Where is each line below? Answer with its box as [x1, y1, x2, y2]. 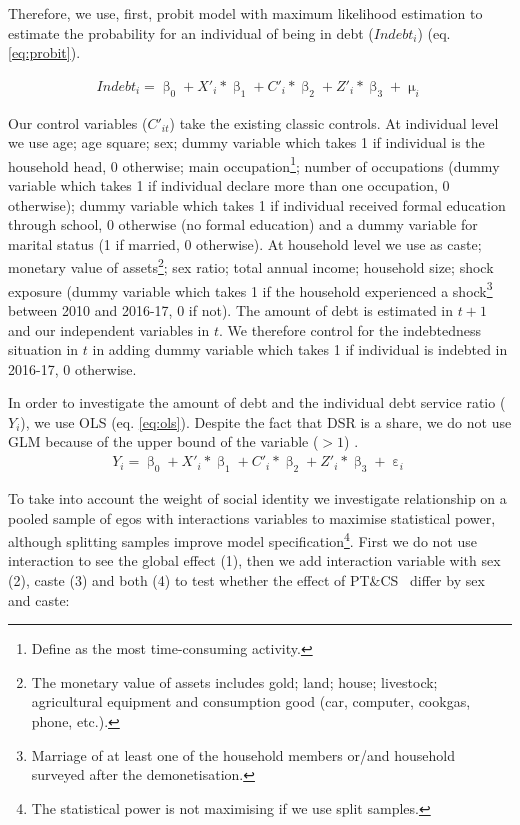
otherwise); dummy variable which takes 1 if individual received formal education [8, 194, 506, 215]
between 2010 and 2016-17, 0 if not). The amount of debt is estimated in [8, 299, 454, 320]
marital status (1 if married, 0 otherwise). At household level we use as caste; [8, 233, 482, 254]
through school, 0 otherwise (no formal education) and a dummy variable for [8, 214, 478, 235]
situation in [8, 339, 79, 360]
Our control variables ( [8, 112, 148, 133]
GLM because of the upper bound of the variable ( [8, 431, 319, 452]
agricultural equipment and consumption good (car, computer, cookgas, [31, 691, 471, 712]
